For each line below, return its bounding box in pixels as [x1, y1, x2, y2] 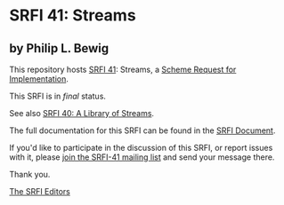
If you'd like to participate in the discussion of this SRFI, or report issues [9, 143, 273, 153]
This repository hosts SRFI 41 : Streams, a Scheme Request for [9, 64, 237, 75]
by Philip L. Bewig [9, 41, 110, 56]
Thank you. [9, 170, 51, 179]
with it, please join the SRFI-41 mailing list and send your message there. [9, 152, 275, 162]
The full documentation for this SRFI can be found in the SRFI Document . [9, 125, 276, 136]
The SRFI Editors [9, 186, 71, 196]
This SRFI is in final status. [9, 91, 107, 101]
